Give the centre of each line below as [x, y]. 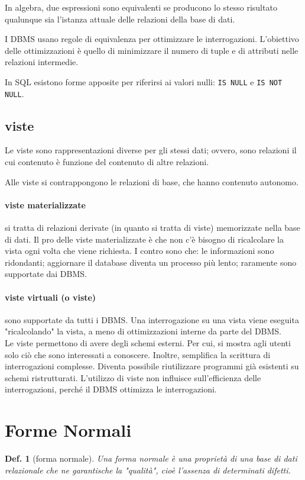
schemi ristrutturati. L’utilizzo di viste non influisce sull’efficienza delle [133, 377]
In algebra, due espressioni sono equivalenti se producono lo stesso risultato [141, 7]
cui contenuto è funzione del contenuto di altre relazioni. [107, 162]
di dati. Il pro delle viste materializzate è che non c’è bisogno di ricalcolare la [144, 239]
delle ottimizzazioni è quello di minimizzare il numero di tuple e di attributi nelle [152, 50]
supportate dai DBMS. [46, 274]
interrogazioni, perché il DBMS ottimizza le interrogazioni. [111, 389]
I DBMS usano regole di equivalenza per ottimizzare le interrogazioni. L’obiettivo [152, 39]
